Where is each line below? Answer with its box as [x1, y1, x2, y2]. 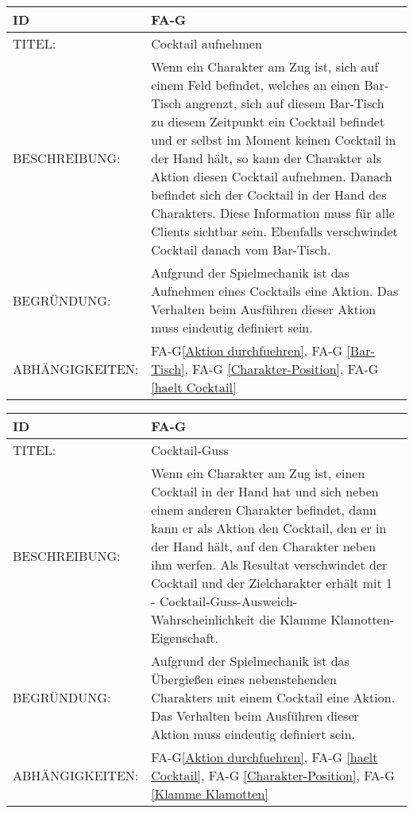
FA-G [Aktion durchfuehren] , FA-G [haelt [151, 748, 378, 766]
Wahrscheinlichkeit [151, 610, 256, 628]
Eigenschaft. [151, 628, 219, 647]
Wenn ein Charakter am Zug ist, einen [151, 464, 365, 482]
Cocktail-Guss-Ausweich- [159, 592, 298, 610]
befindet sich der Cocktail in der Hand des [151, 185, 387, 204]
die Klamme [259, 610, 326, 628]
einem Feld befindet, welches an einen [151, 76, 361, 94]
